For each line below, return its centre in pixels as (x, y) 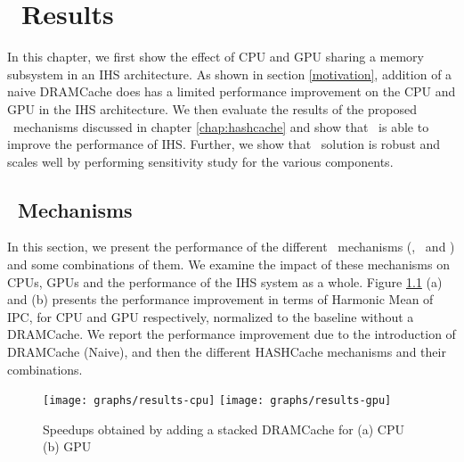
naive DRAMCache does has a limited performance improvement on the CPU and (232, 91)
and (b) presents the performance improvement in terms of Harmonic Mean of (220, 299)
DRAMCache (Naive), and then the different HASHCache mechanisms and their (227, 352)
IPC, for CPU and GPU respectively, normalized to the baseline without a (211, 316)
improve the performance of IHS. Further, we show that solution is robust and (224, 144)
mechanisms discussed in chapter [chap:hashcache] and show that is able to (221, 126)
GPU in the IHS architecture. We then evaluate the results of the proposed (212, 108)
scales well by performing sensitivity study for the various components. (200, 161)
